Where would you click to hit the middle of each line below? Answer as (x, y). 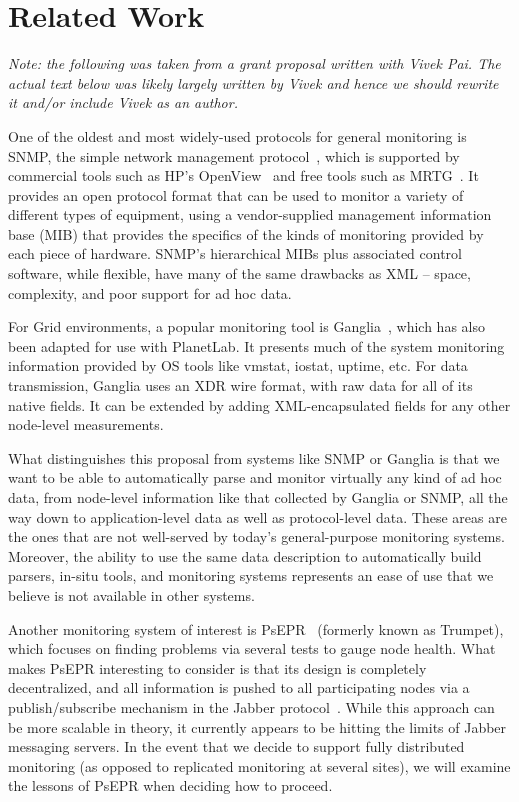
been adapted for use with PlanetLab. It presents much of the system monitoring (256, 345)
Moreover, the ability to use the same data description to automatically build (245, 555)
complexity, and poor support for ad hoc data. (150, 292)
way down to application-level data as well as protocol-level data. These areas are (257, 516)
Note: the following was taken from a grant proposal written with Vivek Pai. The (254, 63)
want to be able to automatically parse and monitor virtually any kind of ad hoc (255, 477)
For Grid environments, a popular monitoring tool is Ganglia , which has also (246, 326)
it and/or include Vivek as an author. (123, 102)
